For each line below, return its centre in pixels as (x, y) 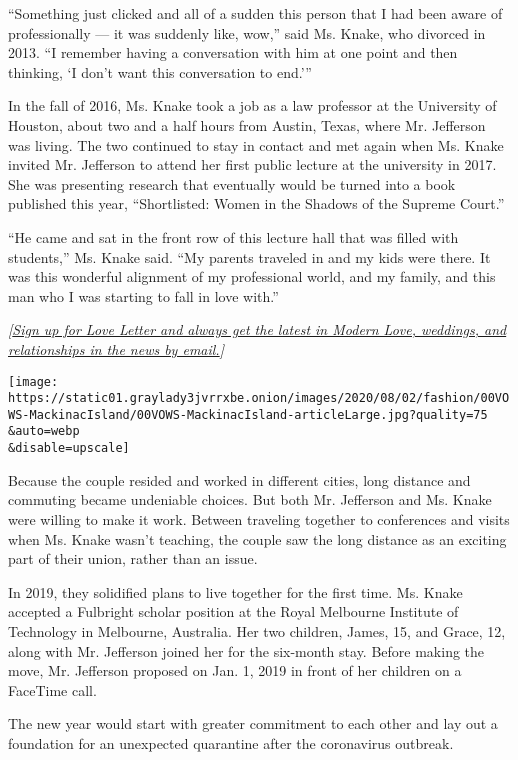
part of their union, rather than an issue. (133, 558)
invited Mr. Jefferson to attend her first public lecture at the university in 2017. (252, 164)
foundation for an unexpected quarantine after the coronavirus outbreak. (231, 742)
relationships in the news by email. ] (116, 348)
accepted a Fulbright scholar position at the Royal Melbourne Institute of (233, 611)
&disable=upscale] (69, 448)
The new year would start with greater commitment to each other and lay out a (253, 723)
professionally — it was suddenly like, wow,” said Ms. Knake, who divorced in (247, 32)
